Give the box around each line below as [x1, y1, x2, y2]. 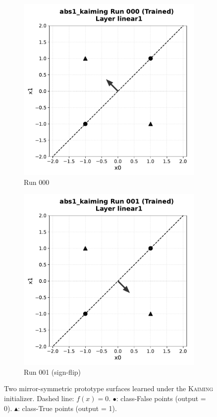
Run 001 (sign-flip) [24, 366, 81, 377]
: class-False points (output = [116, 393, 206, 403]
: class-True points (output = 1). [18, 403, 117, 413]
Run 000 [24, 176, 50, 187]
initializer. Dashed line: [4, 393, 74, 403]
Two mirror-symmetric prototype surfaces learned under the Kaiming [4, 383, 214, 394]
